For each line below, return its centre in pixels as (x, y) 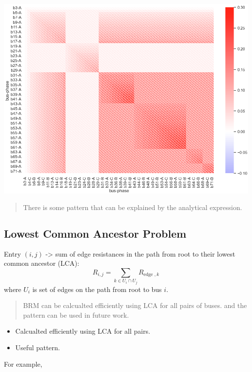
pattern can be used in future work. (76, 315)
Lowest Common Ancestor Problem (95, 233)
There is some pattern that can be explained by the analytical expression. (133, 207)
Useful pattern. (38, 348)
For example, (23, 364)
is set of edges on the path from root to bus (97, 289)
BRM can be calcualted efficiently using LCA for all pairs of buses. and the (135, 305)
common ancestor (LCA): (42, 263)
